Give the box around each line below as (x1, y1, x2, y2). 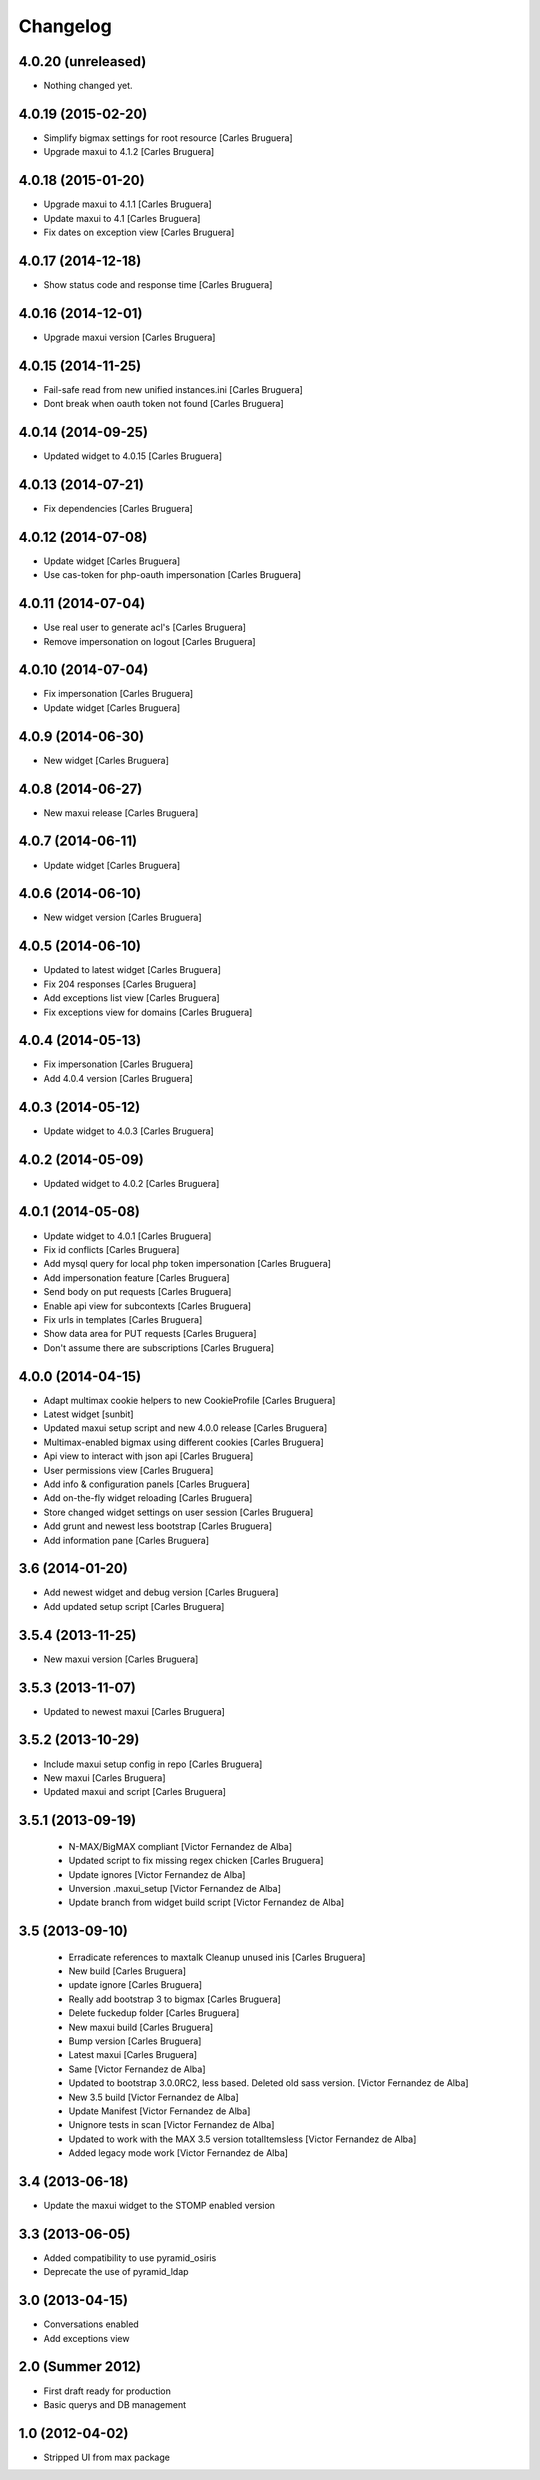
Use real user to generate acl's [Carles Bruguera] (43, 621, 247, 634)
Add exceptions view (43, 2332, 130, 2344)
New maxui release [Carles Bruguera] (43, 806, 199, 819)
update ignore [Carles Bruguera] (68, 1979, 203, 1991)
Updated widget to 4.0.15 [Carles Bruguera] (43, 450, 223, 462)
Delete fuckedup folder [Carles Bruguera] (68, 2007, 240, 2019)
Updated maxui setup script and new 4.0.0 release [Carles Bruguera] (43, 1422, 328, 1434)
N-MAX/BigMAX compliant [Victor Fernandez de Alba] (68, 1840, 293, 1852)
